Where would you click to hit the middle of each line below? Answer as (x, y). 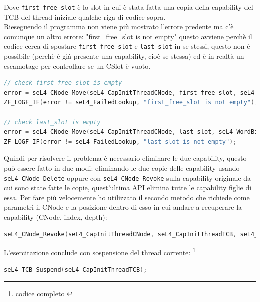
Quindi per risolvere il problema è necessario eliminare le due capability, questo (125, 158)
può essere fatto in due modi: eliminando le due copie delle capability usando (122, 168)
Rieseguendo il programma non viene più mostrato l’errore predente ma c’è (119, 26)
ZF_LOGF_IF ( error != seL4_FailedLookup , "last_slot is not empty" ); (120, 141)
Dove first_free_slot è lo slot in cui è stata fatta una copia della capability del (129, 7)
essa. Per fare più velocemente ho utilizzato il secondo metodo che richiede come (127, 197)
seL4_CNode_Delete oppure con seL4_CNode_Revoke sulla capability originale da (128, 178)
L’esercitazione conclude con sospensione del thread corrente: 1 (100, 252)
